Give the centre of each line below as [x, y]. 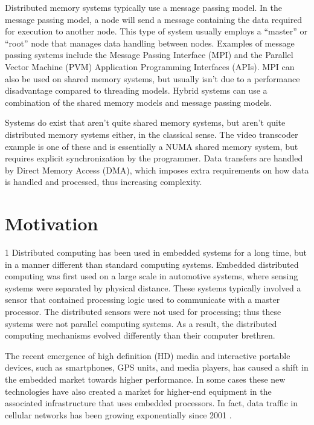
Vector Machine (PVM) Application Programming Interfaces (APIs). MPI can [150, 66]
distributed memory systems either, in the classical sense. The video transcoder [152, 134]
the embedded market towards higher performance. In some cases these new [145, 379]
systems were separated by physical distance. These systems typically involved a [153, 287]
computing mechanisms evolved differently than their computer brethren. [140, 335]
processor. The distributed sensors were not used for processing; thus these [143, 311]
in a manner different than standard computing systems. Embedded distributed [152, 264]
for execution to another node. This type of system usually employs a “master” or [156, 31]
